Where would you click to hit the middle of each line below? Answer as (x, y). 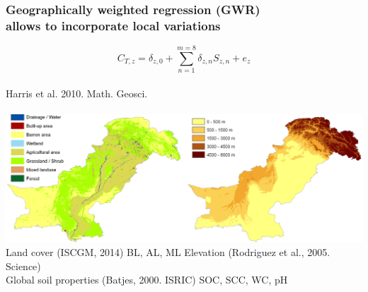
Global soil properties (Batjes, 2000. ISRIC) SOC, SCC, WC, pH (147, 280)
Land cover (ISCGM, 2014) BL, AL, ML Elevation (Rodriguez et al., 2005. (168, 252)
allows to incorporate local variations (113, 25)
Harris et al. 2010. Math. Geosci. (77, 93)
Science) (23, 266)
